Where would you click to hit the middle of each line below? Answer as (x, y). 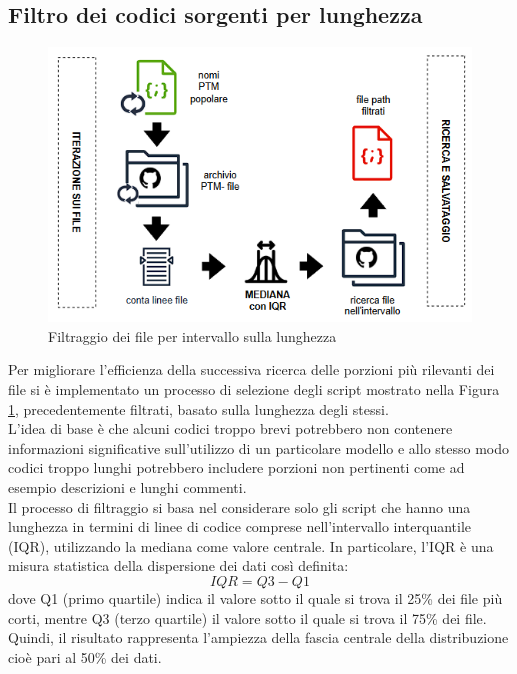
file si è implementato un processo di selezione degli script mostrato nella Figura (254, 388)
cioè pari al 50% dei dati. (85, 656)
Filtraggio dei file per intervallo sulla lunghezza (192, 335)
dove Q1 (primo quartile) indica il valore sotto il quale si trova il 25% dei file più (255, 597)
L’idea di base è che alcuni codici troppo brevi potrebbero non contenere (230, 428)
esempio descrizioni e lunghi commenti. (127, 486)
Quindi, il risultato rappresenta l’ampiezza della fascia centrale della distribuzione (258, 637)
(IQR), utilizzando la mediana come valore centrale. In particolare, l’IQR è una (251, 545)
